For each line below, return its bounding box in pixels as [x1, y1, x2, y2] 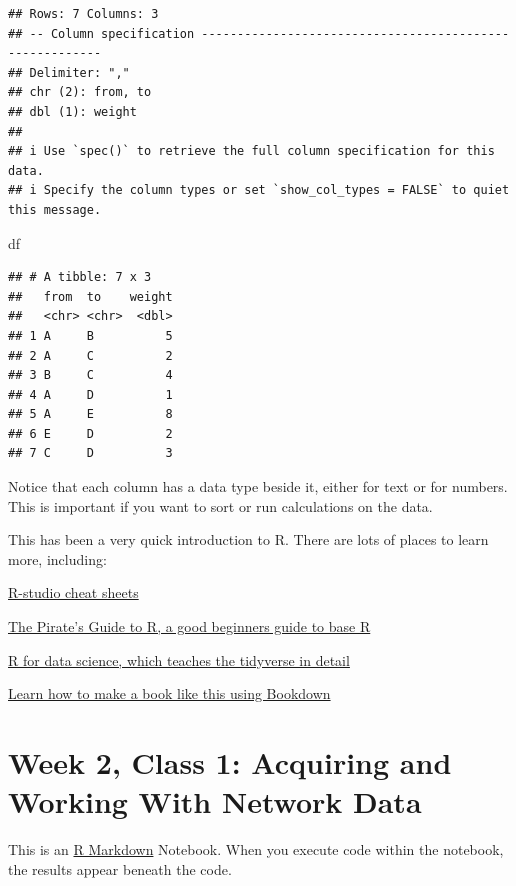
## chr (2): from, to [8, 85, 152, 100]
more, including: [8, 548, 107, 569]
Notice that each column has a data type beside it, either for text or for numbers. [8, 476, 508, 497]
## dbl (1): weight [8, 104, 137, 119]
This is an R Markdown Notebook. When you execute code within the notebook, [8, 839, 504, 860]
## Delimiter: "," [8, 65, 130, 80]
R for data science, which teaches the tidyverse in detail [8, 649, 350, 670]
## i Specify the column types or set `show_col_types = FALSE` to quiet [8, 183, 510, 198]
